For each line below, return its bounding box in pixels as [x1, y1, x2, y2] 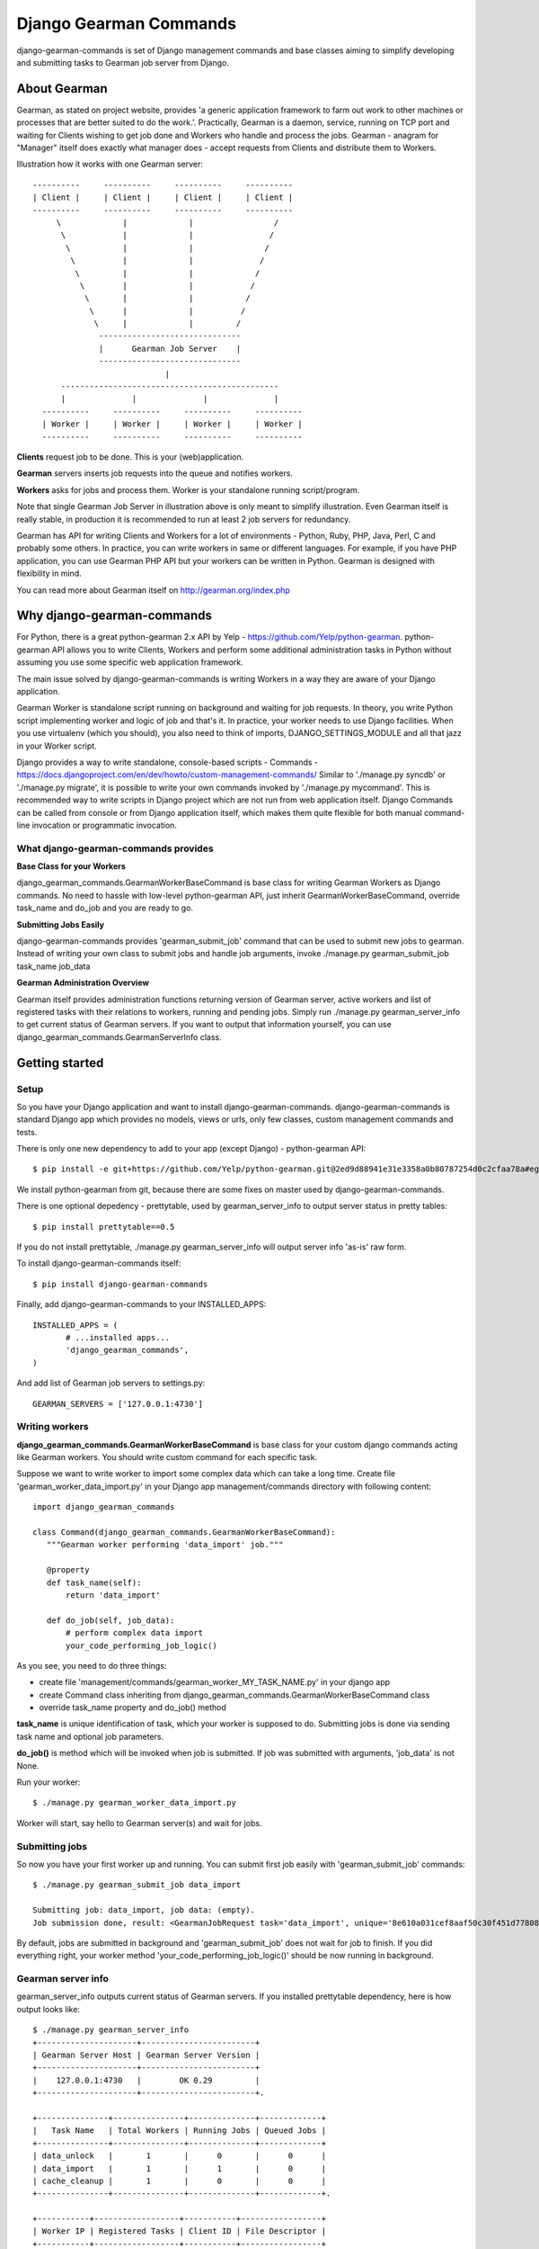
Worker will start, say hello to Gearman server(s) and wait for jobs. [16, 1817, 262, 1828]
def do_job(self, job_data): [46, 1615, 175, 1626]
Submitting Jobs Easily [16, 918, 105, 930]
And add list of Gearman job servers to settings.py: [16, 1377, 206, 1389]
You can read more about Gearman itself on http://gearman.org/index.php [16, 585, 291, 596]
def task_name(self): [46, 1577, 142, 1588]
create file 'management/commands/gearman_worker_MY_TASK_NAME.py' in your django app [39, 1677, 391, 1688]
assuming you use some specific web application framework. [16, 657, 244, 668]
